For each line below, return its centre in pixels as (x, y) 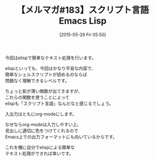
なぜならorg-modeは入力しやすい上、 (43, 124)
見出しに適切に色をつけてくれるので (42, 130)
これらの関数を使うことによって (37, 97)
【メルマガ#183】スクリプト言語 (83, 10)
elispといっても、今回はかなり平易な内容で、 (50, 68)
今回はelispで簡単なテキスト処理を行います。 (51, 58)
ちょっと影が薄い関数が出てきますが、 (44, 91)
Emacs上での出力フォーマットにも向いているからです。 (61, 137)
